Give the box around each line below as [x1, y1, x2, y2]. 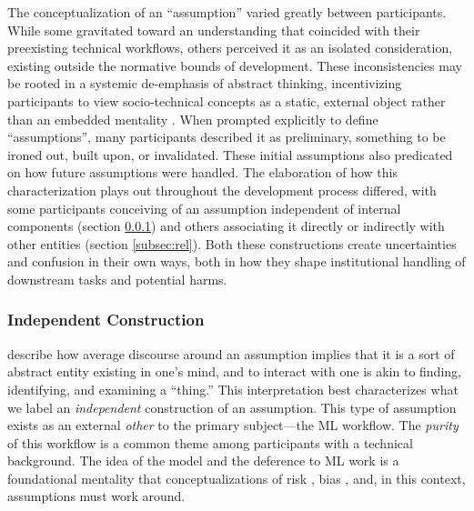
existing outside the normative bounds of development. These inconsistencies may [7, 55, 462, 75]
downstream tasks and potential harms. [7, 269, 227, 288]
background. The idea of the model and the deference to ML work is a [7, 451, 399, 470]
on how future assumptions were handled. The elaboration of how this [7, 163, 398, 182]
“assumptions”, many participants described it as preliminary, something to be [7, 127, 446, 146]
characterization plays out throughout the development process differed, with [7, 180, 437, 199]
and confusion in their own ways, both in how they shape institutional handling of [7, 252, 466, 271]
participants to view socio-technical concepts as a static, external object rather [7, 91, 446, 110]
